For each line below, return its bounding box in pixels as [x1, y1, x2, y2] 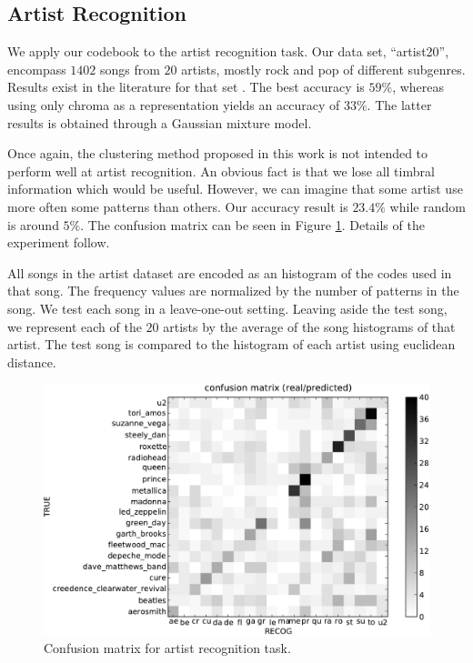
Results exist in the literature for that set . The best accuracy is [7, 77, 365, 96]
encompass [7, 59, 66, 78]
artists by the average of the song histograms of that [163, 316, 456, 336]
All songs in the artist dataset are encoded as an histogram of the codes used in [7, 263, 452, 282]
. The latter [367, 95, 432, 114]
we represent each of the [7, 316, 142, 336]
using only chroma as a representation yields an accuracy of [7, 95, 340, 114]
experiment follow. [7, 233, 110, 252]
